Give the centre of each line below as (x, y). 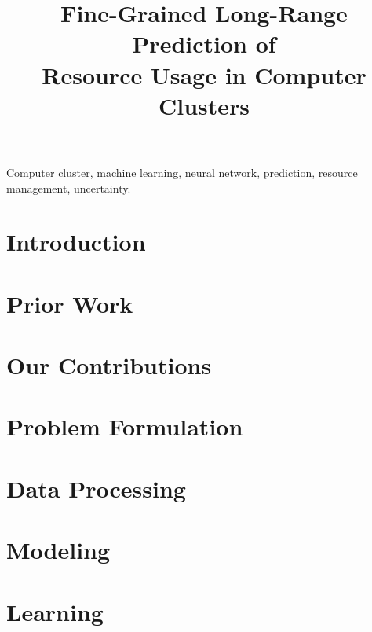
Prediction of (204, 44)
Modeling (58, 550)
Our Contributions (109, 365)
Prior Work (70, 303)
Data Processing (96, 488)
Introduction (76, 242)
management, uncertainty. (69, 187)
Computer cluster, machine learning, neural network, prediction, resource (182, 172)
